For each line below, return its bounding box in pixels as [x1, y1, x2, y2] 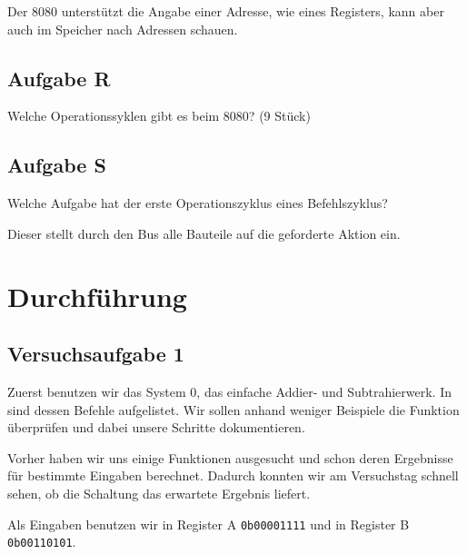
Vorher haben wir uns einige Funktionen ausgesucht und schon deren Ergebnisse [7, 448, 453, 467]
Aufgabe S [7, 151, 106, 179]
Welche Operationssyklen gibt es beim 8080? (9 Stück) [7, 106, 311, 125]
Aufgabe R [7, 64, 111, 92]
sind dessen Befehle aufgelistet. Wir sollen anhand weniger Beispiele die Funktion [7, 400, 460, 419]
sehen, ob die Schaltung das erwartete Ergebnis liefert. [7, 483, 311, 502]
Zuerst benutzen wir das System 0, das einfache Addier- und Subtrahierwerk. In [7, 381, 452, 401]
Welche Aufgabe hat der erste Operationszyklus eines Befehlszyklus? [7, 193, 388, 213]
